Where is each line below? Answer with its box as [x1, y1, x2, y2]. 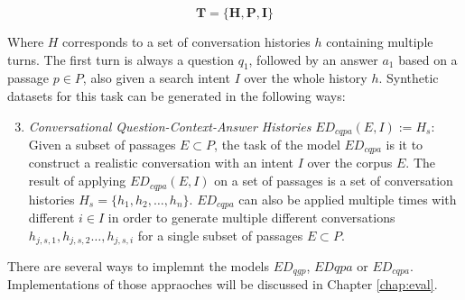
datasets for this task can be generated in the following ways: [7, 86, 346, 105]
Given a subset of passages [28, 135, 176, 154]
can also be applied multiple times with [238, 189, 457, 208]
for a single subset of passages [137, 225, 303, 244]
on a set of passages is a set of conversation [214, 171, 453, 190]
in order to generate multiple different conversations [107, 207, 395, 226]
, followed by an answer [248, 50, 378, 68]
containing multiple [326, 32, 433, 50]
